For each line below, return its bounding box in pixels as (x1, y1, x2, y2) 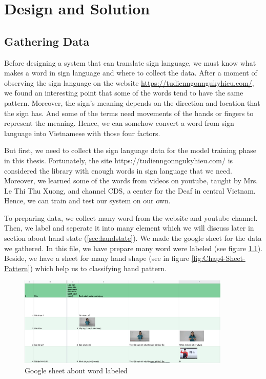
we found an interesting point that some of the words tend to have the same (4, 87, 243, 98)
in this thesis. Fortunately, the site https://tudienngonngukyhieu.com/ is (4, 155, 233, 165)
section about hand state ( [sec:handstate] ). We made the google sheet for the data (4, 233, 262, 243)
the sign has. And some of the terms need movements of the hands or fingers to (4, 107, 254, 118)
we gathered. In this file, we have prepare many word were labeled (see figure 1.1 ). (4, 242, 262, 253)
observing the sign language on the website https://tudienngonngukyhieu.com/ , (4, 77, 254, 88)
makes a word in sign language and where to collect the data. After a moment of (4, 67, 257, 78)
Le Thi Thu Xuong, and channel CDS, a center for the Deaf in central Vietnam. (4, 185, 256, 196)
